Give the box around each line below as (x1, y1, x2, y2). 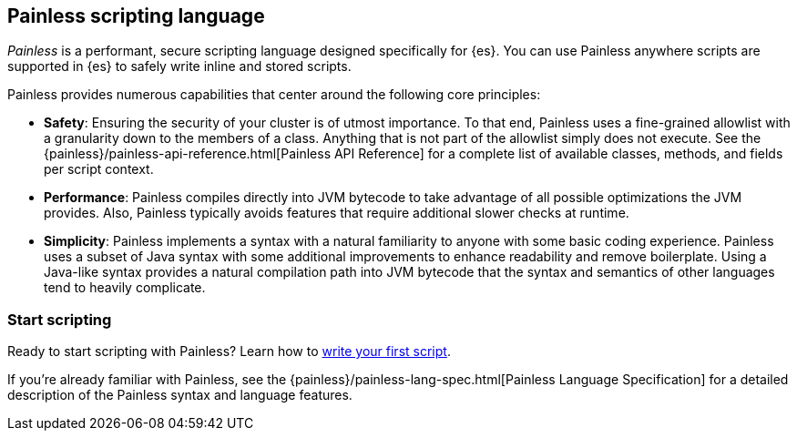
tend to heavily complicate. (44, 280, 206, 296)
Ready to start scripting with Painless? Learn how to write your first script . (7, 343, 451, 360)
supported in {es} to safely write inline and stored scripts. (7, 58, 352, 75)
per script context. (44, 161, 154, 178)
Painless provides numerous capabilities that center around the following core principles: (7, 87, 541, 103)
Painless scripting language (7, 5, 265, 27)
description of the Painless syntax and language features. (7, 387, 353, 403)
